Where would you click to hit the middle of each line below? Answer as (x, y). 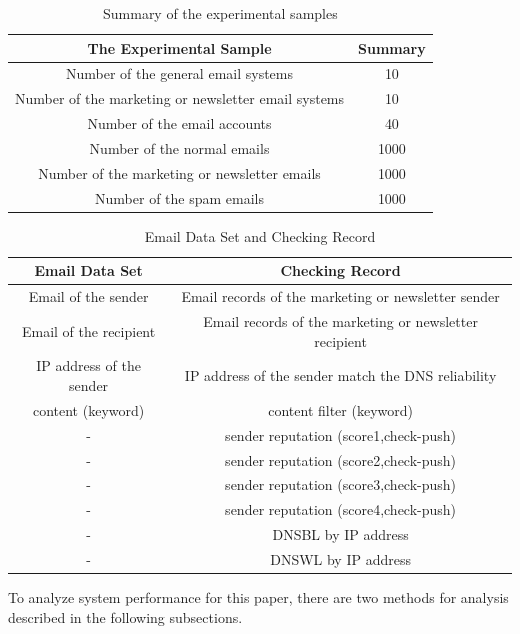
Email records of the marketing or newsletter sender (340, 296)
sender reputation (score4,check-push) (341, 509)
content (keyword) (88, 409)
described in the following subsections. (125, 616)
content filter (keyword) (340, 409)
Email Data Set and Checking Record (260, 235)
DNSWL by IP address (340, 558)
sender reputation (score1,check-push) (341, 434)
